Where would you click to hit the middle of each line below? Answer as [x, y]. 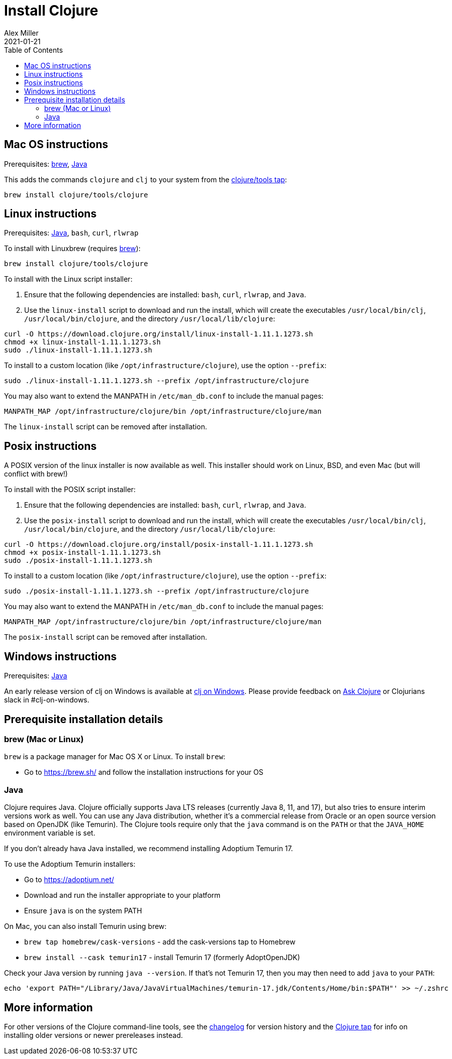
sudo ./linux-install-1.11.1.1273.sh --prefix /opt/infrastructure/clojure [156, 381]
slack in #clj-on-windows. [47, 700]
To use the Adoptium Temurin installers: [70, 864]
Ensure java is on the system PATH [83, 911]
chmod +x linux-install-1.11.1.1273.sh [82, 342]
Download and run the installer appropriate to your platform [122, 895]
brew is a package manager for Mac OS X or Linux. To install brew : [115, 757]
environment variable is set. [50, 833]
